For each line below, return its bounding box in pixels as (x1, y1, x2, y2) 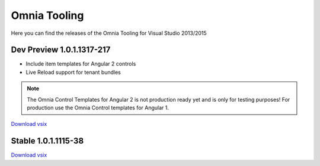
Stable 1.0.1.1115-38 (11, 136, 84, 146)
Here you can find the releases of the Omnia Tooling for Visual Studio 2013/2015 (11, 30, 207, 37)
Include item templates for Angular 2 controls (25, 60, 136, 67)
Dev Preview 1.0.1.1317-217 (11, 45, 111, 55)
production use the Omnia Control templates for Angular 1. (27, 104, 169, 112)
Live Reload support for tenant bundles (25, 69, 121, 76)
